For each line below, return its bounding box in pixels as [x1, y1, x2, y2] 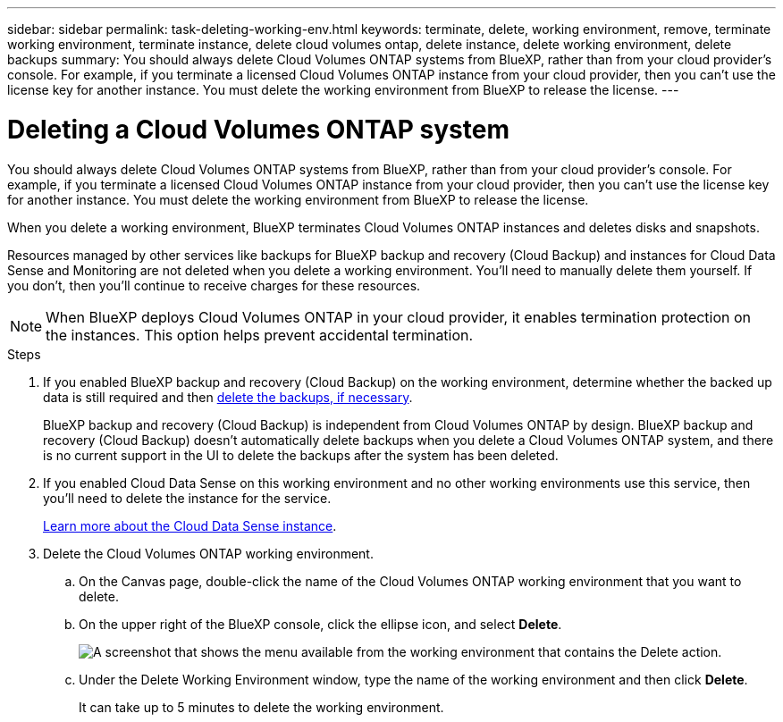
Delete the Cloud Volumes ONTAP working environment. [43, 545, 374, 561]
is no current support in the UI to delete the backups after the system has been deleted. [43, 447, 559, 463]
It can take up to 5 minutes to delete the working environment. [79, 699, 444, 715]
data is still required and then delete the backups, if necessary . [43, 389, 413, 405]
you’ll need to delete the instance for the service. [43, 490, 332, 506]
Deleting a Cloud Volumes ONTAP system [7, 113, 509, 145]
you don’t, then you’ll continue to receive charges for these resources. [7, 277, 421, 293]
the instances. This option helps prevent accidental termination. [46, 325, 474, 344]
